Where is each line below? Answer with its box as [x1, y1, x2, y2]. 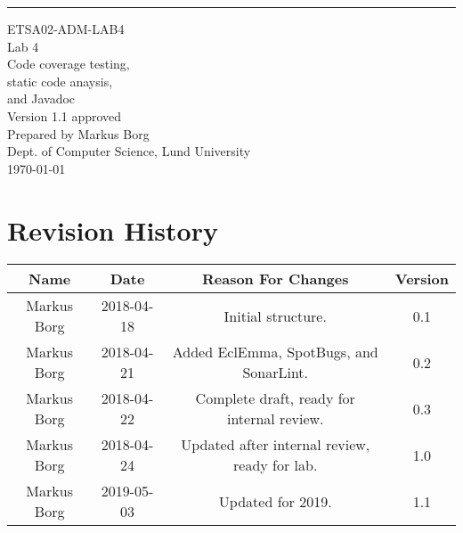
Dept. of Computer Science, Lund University [7, 142, 251, 160]
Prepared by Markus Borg [7, 124, 150, 143]
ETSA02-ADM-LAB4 [7, 20, 125, 37]
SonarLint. [242, 362, 309, 383]
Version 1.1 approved [7, 106, 122, 125]
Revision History [7, 211, 218, 248]
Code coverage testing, [7, 54, 130, 73]
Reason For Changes [201, 268, 349, 290]
